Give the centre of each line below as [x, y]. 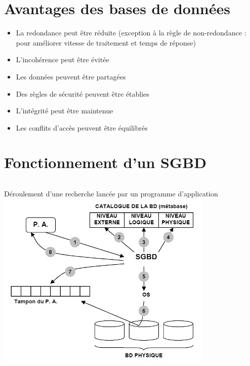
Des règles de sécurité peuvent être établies [82, 93]
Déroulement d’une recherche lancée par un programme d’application [111, 194]
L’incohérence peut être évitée [62, 59]
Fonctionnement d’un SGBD [105, 162]
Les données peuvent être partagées [71, 76]
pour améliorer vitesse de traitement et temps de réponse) [106, 42]
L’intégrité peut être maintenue [65, 111]
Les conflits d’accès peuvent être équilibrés [82, 127]
